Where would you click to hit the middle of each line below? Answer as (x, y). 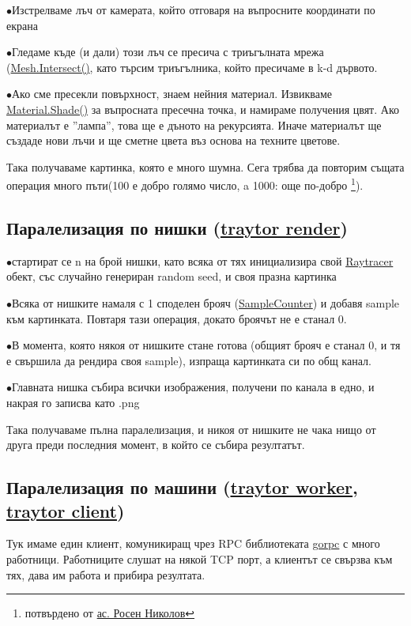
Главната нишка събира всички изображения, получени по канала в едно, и (193, 387)
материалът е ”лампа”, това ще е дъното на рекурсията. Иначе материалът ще (194, 124)
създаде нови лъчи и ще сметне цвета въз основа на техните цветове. (173, 140)
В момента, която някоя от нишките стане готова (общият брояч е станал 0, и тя (206, 345)
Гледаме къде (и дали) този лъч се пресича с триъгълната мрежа (168, 52)
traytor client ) (66, 510)
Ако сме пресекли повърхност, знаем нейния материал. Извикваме (172, 94)
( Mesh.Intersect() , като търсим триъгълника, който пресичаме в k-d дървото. (192, 67)
